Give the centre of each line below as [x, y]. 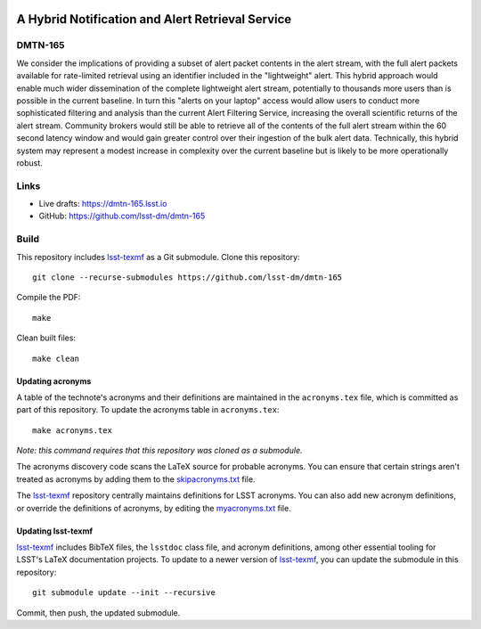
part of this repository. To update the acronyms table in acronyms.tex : [148, 410]
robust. [30, 163]
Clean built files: [46, 338]
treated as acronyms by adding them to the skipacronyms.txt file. [136, 479]
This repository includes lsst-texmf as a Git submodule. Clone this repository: [158, 257]
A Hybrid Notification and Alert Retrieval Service [154, 19]
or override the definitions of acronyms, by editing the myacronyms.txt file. [154, 508]
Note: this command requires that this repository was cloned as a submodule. [159, 451]
